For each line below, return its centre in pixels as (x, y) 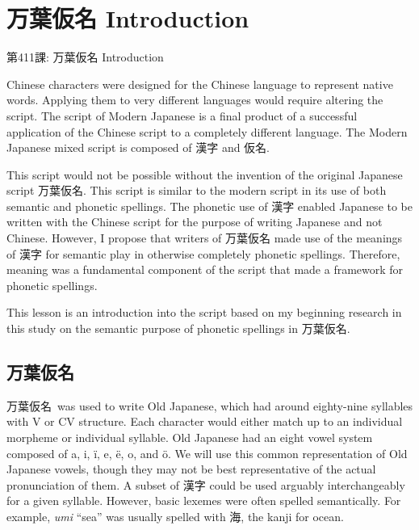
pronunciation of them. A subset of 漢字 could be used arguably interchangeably (206, 484)
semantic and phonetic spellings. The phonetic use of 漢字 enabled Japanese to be (210, 206)
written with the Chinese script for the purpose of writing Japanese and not (195, 222)
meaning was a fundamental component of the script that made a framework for (205, 269)
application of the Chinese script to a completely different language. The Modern (207, 131)
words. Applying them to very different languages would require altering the (195, 100)
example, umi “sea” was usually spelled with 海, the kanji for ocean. (175, 516)
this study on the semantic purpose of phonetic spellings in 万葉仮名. (178, 328)
